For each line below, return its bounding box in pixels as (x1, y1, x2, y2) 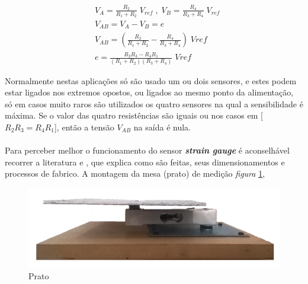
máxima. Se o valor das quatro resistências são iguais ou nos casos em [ (5, 109, 263, 122)
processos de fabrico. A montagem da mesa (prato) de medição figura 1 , (5, 167, 265, 180)
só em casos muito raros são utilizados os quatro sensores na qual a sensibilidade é (5, 97, 303, 110)
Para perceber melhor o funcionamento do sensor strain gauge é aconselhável (5, 144, 290, 157)
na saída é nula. (133, 120, 191, 133)
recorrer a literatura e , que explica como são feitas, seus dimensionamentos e (5, 155, 285, 168)
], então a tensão (54, 120, 114, 133)
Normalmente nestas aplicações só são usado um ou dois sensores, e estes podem (5, 74, 297, 87)
